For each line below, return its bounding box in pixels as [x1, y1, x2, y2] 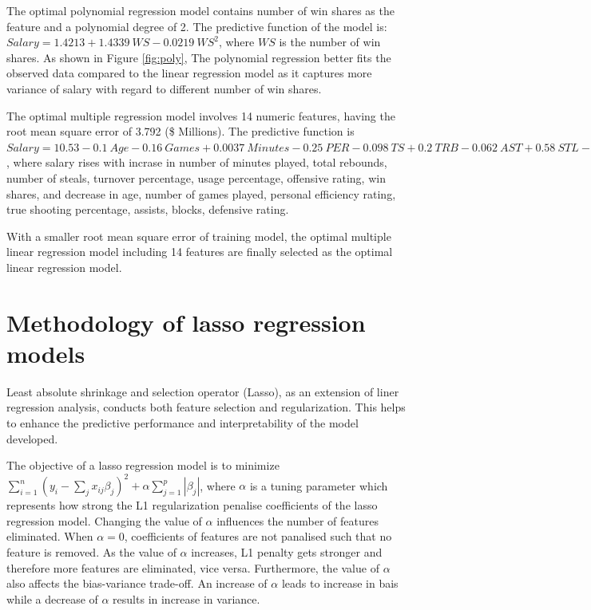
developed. [6, 430, 58, 447]
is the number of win [279, 33, 381, 50]
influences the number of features [216, 512, 379, 529]
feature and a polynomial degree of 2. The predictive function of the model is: [6, 18, 387, 34]
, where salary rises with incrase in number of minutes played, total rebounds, [6, 154, 387, 171]
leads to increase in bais [281, 575, 399, 592]
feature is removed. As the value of [6, 544, 177, 561]
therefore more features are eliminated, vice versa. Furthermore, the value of [6, 559, 379, 576]
